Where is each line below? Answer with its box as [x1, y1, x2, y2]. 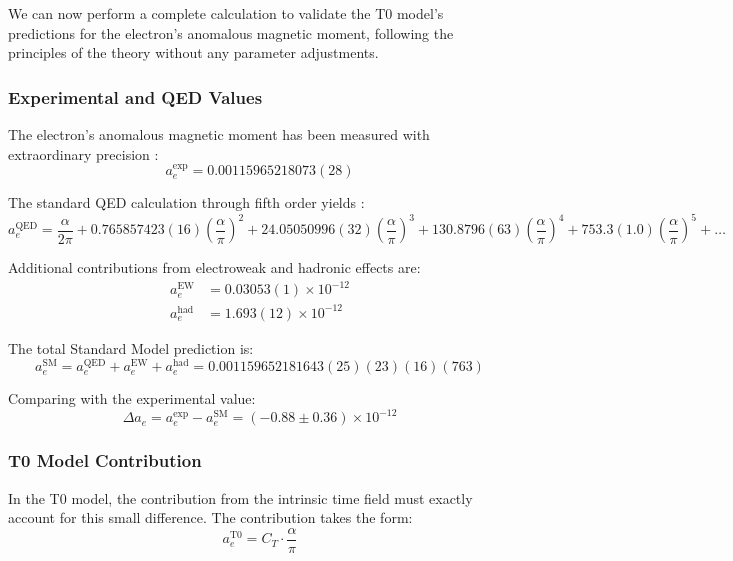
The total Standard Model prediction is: [8, 337, 254, 358]
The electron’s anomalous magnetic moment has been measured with [8, 124, 430, 144]
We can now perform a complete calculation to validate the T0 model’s [8, 3, 444, 23]
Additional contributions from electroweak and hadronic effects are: [8, 257, 421, 278]
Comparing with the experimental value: [8, 388, 256, 409]
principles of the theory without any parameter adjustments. [8, 42, 379, 63]
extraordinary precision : [8, 143, 159, 164]
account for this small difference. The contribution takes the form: [8, 507, 413, 528]
